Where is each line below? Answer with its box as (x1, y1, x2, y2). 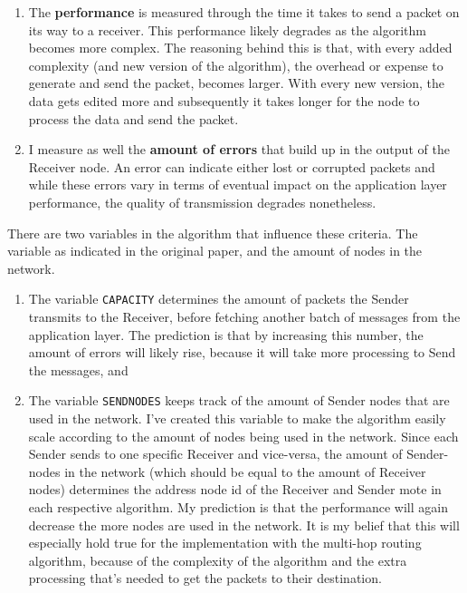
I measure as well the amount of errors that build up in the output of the (28, 140, 450, 159)
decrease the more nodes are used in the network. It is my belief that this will (28, 515, 460, 534)
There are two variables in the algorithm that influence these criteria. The (7, 223, 418, 242)
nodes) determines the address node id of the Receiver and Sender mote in (28, 480, 442, 499)
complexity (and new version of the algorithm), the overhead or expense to (28, 55, 443, 74)
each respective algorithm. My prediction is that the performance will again (28, 497, 448, 516)
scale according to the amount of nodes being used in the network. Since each (28, 426, 459, 445)
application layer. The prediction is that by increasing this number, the (28, 325, 424, 344)
